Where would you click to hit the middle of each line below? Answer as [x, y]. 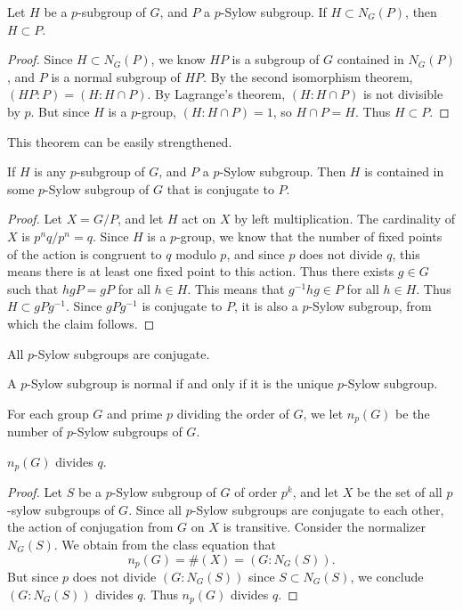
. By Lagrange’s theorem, [216, 94]
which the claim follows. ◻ [81, 323]
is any [50, 171]
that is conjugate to [220, 188]
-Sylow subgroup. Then [283, 171]
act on [199, 219]
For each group [48, 413]
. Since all [155, 509]
